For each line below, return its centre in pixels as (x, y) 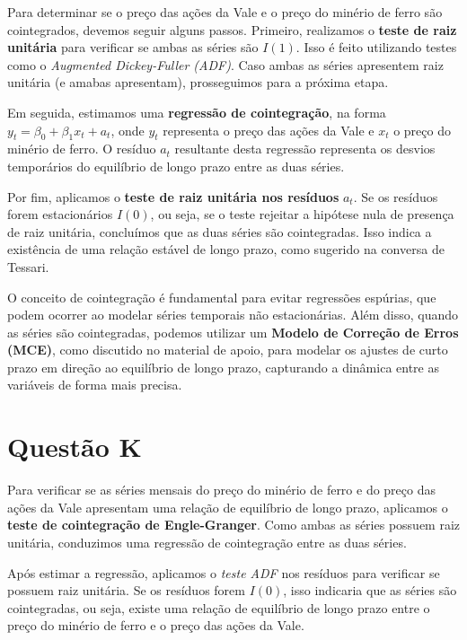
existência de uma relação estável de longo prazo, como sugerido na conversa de (226, 249)
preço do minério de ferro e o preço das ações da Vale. (156, 625)
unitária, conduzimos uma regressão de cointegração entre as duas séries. (207, 542)
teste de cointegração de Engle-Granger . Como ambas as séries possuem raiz (234, 525)
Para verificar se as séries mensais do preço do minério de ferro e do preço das (222, 490)
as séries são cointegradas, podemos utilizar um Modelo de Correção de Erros (233, 332)
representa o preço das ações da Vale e (269, 130)
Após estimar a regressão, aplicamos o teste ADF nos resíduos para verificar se (224, 572)
